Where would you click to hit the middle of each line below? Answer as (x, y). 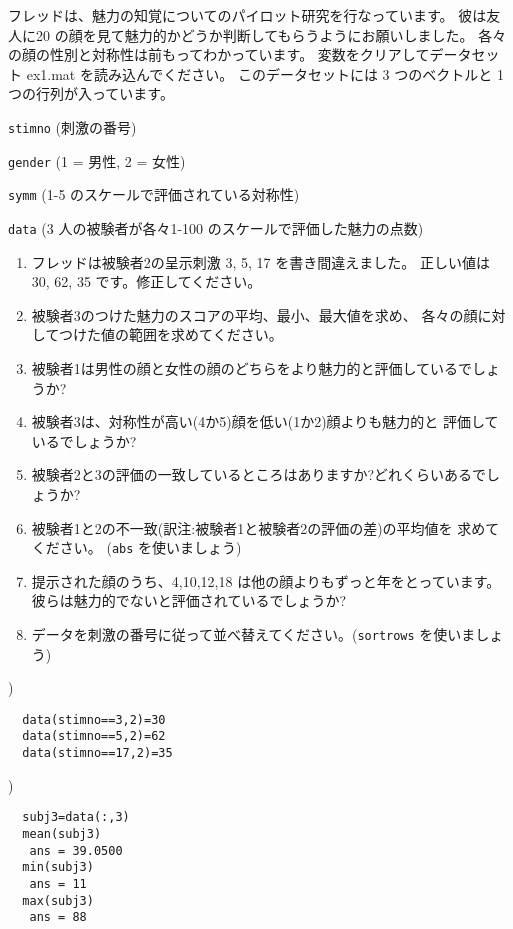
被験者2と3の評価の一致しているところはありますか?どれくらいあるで (258, 474)
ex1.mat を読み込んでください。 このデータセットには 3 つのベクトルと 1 (265, 73)
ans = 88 (58, 917)
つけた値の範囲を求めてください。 (171, 334)
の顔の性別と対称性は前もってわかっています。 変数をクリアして (219, 54)
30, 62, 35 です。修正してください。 (146, 281)
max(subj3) (58, 900)
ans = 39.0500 (76, 850)
